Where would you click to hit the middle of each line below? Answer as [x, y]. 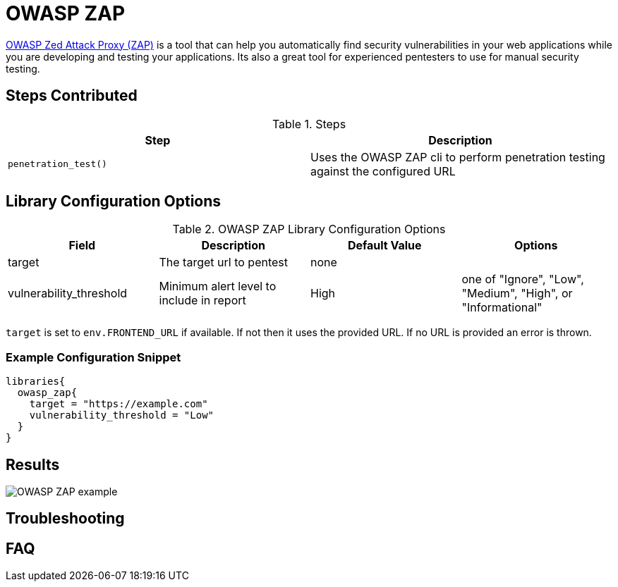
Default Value [384, 246]
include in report [202, 301]
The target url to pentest [223, 262]
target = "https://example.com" [119, 404]
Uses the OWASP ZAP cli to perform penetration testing [458, 157]
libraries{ [36, 382]
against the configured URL [383, 171]
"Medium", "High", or [517, 293]
